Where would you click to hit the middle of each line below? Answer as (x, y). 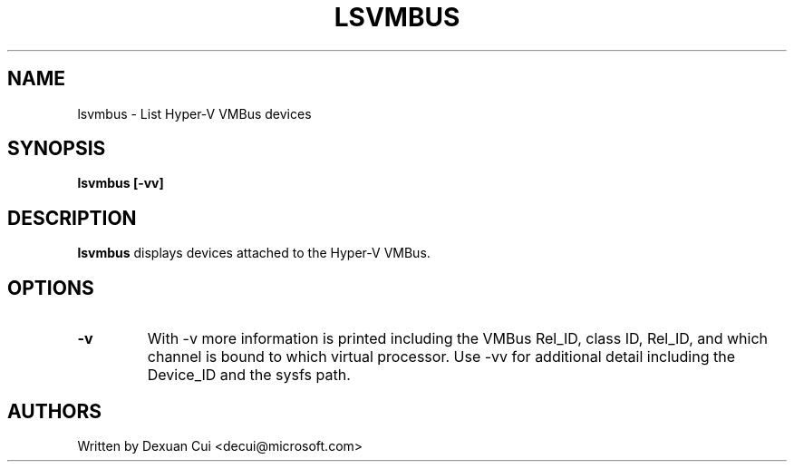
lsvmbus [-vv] (121, 183)
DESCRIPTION (72, 218)
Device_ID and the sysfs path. (249, 375)
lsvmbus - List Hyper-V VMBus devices (194, 113)
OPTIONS (51, 288)
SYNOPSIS (57, 149)
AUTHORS (55, 411)
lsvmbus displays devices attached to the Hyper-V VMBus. (254, 253)
